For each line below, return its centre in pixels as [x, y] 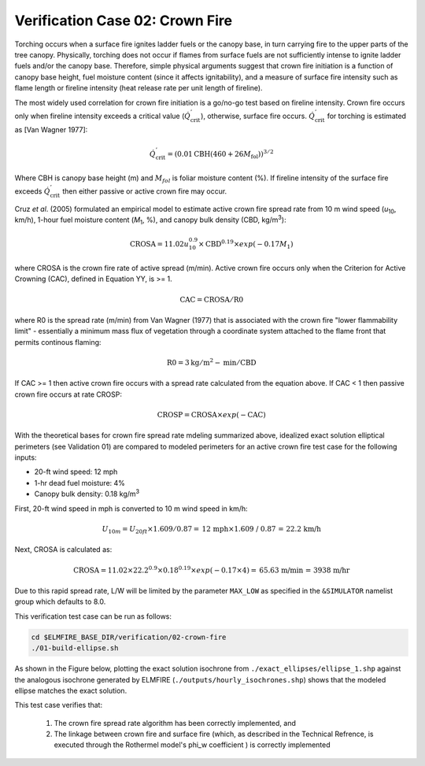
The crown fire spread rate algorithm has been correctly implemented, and [175, 723]
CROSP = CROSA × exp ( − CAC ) [212, 414]
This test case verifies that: [58, 705]
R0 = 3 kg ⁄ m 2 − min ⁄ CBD [211, 362]
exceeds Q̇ [32, 191]
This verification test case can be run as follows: [93, 616]
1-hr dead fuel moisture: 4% [80, 483]
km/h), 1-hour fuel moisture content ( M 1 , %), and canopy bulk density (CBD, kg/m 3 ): [150, 220]
